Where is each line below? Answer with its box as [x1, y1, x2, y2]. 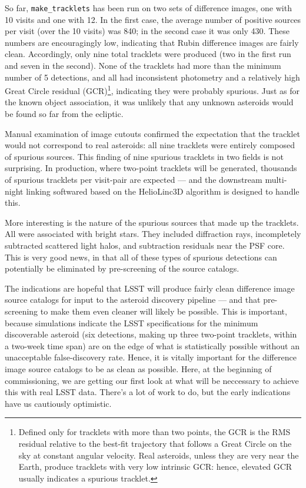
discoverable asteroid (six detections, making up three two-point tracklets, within [5, 328, 297, 340]
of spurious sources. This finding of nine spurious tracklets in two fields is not [5, 150, 284, 162]
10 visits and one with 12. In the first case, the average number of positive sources [5, 13, 301, 25]
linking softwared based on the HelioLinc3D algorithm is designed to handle [26, 185, 300, 197]
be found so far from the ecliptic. [5, 108, 124, 120]
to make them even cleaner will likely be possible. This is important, [40, 305, 287, 317]
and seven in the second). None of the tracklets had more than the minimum [5, 59, 281, 72]
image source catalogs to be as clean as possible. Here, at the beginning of [5, 362, 272, 375]
